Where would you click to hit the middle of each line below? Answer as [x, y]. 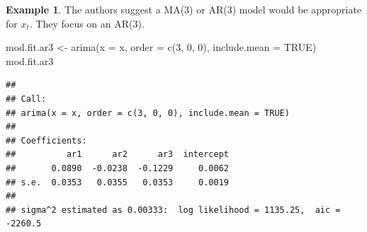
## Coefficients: [46, 140]
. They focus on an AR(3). [87, 23]
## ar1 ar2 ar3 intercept [117, 155]
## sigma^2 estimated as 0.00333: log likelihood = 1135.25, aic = [173, 210]
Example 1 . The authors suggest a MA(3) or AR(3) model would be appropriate [184, 9]
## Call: [26, 99]
